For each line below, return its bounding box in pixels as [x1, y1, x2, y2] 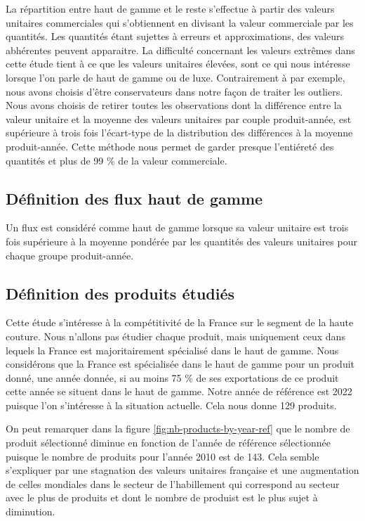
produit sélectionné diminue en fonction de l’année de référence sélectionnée [6, 435, 331, 450]
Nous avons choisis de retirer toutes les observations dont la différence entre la [6, 98, 342, 112]
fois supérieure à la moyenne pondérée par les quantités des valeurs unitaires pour [6, 233, 357, 248]
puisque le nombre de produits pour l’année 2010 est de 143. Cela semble [6, 449, 319, 463]
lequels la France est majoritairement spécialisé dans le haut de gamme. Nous [6, 342, 339, 357]
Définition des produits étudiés [6, 282, 235, 304]
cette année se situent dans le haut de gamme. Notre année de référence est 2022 [6, 384, 352, 399]
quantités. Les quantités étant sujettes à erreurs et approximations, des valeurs [6, 29, 345, 44]
